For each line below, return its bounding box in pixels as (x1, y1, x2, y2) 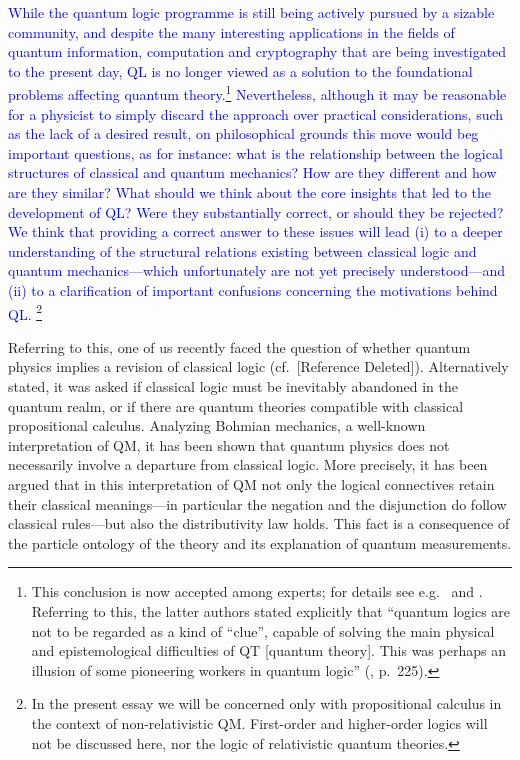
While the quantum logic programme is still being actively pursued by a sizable (8, 2, 495, 22)
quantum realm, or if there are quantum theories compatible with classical (8, 395, 464, 416)
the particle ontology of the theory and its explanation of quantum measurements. (8, 532, 512, 553)
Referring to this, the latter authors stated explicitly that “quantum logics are (31, 600, 511, 621)
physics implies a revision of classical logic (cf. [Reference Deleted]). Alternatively (8, 356, 509, 377)
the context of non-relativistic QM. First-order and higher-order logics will (31, 712, 488, 733)
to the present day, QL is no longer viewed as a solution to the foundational (8, 60, 473, 81)
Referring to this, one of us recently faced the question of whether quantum (8, 336, 471, 357)
